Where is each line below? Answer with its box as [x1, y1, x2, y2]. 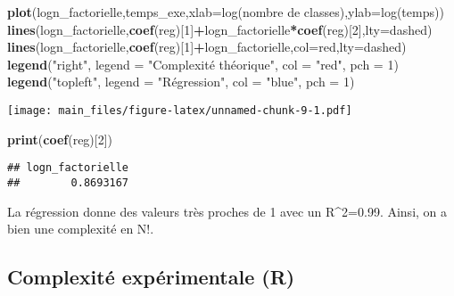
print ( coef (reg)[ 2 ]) [7, 129, 113, 148]
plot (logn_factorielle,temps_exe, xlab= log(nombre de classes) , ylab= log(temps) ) [7, 3, 444, 21]
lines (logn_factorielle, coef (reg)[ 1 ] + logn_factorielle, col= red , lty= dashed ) [7, 37, 407, 56]
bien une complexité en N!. [7, 219, 154, 238]
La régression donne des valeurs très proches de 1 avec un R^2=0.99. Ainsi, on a [7, 201, 448, 220]
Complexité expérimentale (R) [7, 263, 295, 291]
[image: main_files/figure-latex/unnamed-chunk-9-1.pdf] [7, 103, 352, 117]
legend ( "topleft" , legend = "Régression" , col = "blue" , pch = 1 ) [7, 72, 355, 91]
